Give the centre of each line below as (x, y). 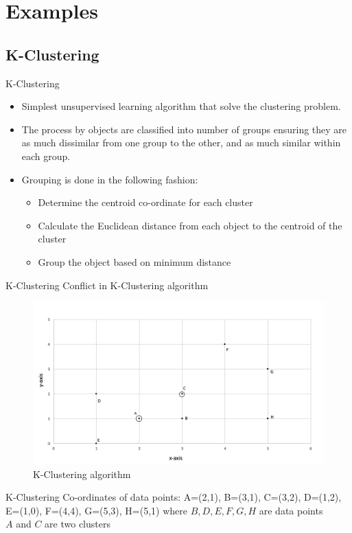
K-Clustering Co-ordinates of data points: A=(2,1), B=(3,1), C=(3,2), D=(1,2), (174, 497)
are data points (291, 510)
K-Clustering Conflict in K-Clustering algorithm (107, 285)
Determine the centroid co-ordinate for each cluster (145, 202)
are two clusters (78, 524)
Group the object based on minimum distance (134, 261)
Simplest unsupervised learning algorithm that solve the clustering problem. (181, 106)
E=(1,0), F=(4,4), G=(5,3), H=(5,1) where (97, 510)
